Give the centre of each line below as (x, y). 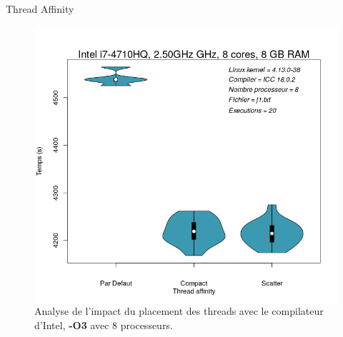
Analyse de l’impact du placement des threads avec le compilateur (179, 311)
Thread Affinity (40, 9)
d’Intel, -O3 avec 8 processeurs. (104, 325)
